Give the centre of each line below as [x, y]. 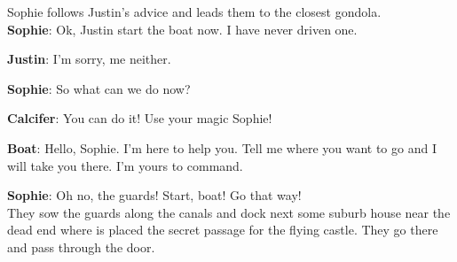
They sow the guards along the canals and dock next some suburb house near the [229, 212]
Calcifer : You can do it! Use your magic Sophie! [140, 118]
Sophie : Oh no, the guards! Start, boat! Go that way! [154, 195]
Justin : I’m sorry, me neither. [89, 59]
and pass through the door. [81, 247]
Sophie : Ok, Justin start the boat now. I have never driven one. [182, 29]
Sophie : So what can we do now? [99, 88]
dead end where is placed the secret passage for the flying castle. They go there [223, 230]
